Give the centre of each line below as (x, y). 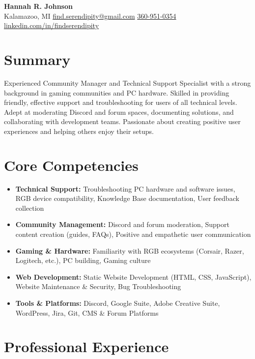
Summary (37, 59)
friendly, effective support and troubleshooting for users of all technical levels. (121, 102)
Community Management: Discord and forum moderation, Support (122, 224)
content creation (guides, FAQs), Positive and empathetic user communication (133, 234)
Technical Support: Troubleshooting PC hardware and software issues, (125, 188)
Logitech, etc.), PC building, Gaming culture (83, 260)
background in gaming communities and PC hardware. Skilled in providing (117, 92)
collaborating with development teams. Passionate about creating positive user (122, 121)
